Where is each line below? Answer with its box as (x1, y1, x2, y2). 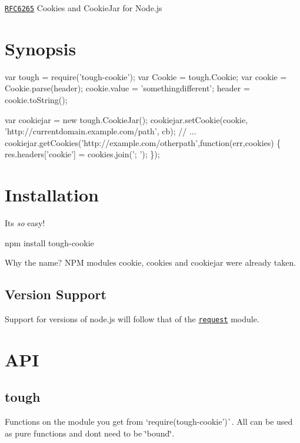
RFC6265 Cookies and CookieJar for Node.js (5, 2, 162, 14)
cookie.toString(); (5, 93, 68, 105)
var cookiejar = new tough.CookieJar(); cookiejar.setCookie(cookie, (5, 113, 248, 125)
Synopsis (5, 36, 76, 60)
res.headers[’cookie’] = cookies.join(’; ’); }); (5, 148, 160, 160)
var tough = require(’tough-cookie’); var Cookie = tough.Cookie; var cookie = (5, 70, 287, 82)
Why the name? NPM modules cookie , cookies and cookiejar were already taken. (5, 256, 296, 269)
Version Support (5, 285, 106, 303)
